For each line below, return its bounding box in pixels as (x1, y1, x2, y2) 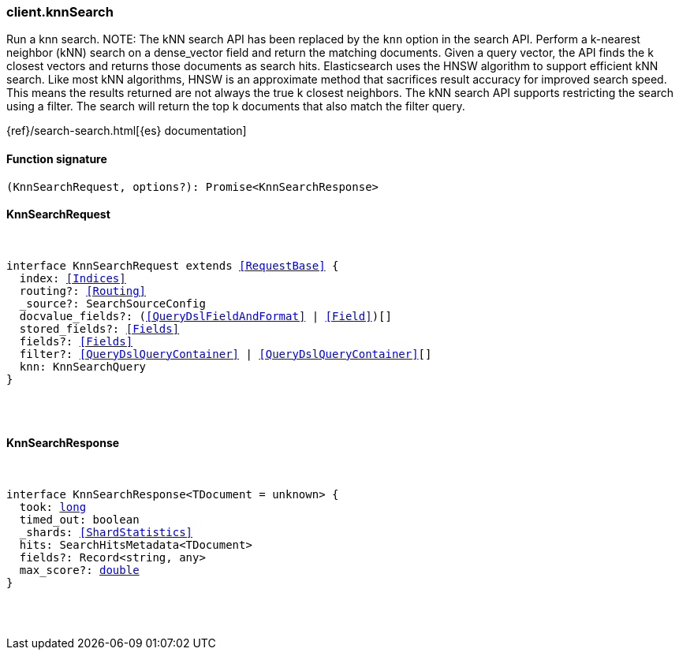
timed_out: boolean (19, 513, 140, 527)
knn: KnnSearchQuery (19, 360, 147, 373)
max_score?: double (19, 564, 140, 577)
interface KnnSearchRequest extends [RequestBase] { (6, 259, 339, 272)
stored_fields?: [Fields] (19, 322, 180, 335)
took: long (19, 501, 87, 514)
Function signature (6, 151, 107, 166)
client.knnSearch (6, 4, 114, 20)
